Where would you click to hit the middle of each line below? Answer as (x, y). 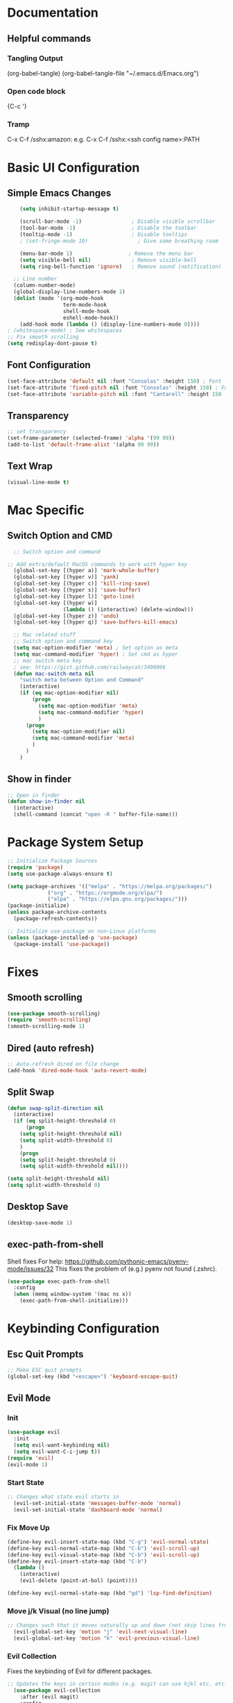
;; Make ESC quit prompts (44, 1370)
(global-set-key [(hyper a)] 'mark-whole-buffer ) (86, 571)
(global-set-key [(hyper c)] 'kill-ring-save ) (82, 584)
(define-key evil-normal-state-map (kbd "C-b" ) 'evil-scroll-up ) (103, 1548)
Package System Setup (76, 842)
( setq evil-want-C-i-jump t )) (57, 1452)
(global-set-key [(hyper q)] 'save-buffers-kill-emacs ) (96, 622)
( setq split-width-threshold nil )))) (74, 1166)
